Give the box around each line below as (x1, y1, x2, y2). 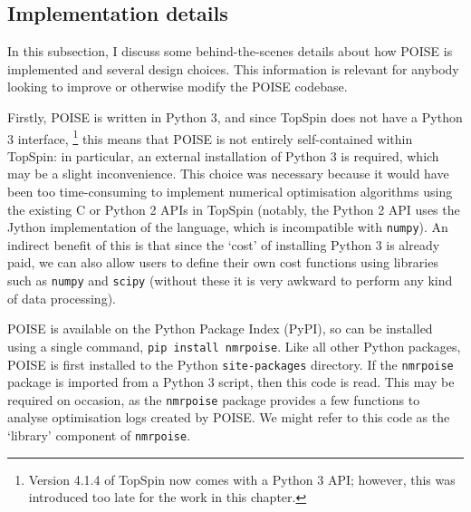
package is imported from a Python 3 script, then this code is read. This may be (7, 372, 455, 391)
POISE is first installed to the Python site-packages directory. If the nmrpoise (7, 354, 454, 373)
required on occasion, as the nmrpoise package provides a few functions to (7, 390, 420, 409)
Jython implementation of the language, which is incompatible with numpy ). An (7, 217, 448, 237)
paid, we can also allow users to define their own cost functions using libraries (7, 253, 438, 272)
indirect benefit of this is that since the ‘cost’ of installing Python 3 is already (7, 235, 440, 254)
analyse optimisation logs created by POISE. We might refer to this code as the (7, 408, 450, 427)
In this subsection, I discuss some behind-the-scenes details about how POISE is (7, 42, 453, 61)
